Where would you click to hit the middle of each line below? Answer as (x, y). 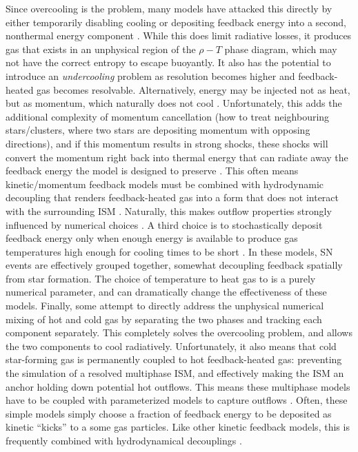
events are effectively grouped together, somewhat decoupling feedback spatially (174, 265)
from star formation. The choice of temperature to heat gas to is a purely (161, 278)
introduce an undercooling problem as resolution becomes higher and (150, 75)
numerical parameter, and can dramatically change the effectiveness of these (166, 292)
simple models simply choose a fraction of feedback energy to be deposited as (169, 413)
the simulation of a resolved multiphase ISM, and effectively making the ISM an (175, 373)
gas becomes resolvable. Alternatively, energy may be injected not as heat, (193, 89)
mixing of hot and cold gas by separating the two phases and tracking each (164, 319)
